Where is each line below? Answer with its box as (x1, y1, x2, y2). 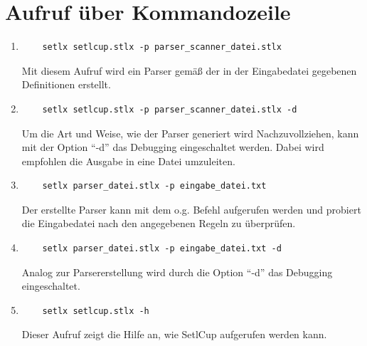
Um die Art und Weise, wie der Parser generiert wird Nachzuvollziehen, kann (21, 125, 359, 140)
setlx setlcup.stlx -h (42, 305, 149, 316)
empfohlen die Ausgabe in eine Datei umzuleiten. (21, 153, 235, 168)
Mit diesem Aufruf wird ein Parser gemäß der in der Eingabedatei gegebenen (21, 63, 357, 78)
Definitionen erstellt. (21, 77, 111, 92)
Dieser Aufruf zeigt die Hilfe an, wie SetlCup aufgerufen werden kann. (21, 327, 327, 342)
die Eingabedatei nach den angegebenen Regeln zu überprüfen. (21, 216, 296, 231)
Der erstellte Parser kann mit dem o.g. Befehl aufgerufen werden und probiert (21, 201, 361, 216)
